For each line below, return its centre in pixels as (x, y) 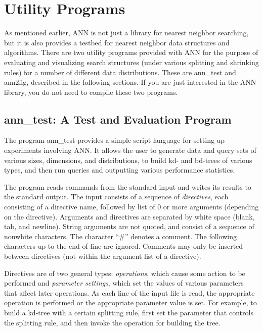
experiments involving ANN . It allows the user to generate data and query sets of (130, 150)
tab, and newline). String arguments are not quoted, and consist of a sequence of (129, 226)
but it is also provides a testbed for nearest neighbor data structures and (117, 42)
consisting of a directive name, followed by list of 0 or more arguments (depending (131, 207)
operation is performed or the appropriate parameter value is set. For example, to (130, 302)
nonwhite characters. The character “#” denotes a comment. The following (120, 236)
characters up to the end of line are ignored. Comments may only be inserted (124, 246)
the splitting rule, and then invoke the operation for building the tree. (112, 322)
